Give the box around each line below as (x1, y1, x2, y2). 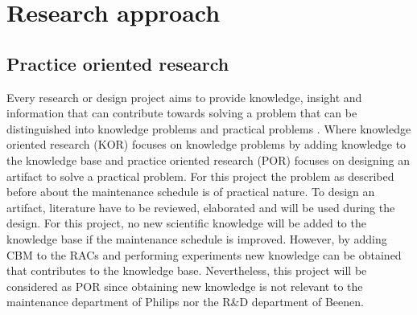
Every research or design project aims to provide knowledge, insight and (6, 88, 362, 105)
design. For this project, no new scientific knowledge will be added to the (6, 215, 366, 231)
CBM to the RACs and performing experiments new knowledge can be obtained (6, 246, 402, 263)
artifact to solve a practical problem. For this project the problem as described (6, 167, 394, 184)
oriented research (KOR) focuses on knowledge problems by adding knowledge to (6, 136, 407, 153)
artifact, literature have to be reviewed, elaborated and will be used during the (6, 198, 395, 215)
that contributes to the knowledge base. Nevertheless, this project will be (6, 262, 367, 279)
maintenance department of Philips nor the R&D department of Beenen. (6, 293, 364, 310)
